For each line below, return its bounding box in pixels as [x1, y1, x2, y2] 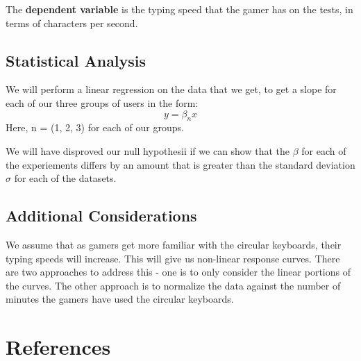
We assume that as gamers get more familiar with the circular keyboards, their [6, 237, 342, 251]
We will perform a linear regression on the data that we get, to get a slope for [6, 82, 337, 96]
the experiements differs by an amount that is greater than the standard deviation [6, 157, 355, 171]
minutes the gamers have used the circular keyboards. [6, 292, 234, 306]
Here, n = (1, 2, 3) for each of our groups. [6, 120, 184, 135]
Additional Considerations [6, 205, 197, 226]
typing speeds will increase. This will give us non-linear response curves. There [6, 251, 340, 265]
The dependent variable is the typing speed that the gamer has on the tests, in [6, 2, 353, 16]
